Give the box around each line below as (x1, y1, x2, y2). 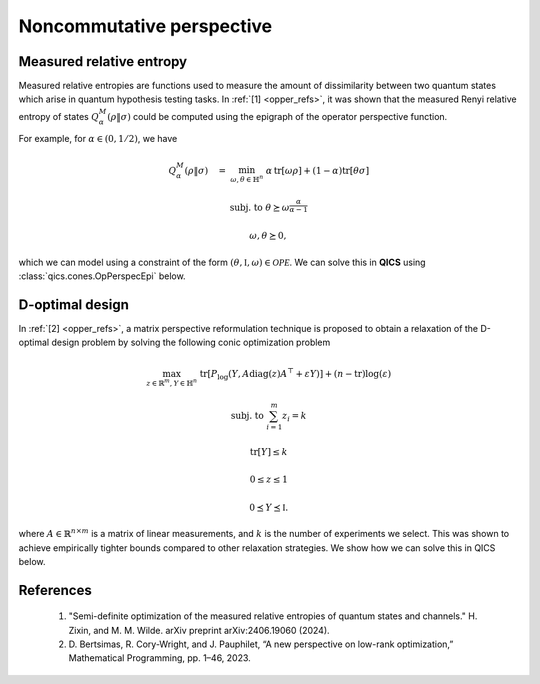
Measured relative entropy (18, 53, 188, 70)
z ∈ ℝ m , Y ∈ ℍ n (146, 376, 198, 388)
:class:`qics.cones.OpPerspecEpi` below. (18, 270, 186, 282)
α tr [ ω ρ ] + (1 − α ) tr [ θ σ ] (265, 165, 370, 176)
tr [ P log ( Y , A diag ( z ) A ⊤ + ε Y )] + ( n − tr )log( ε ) (199, 366, 392, 382)
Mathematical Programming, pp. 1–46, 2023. (68, 652, 252, 664)
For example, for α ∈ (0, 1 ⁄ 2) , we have (18, 133, 178, 145)
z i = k (281, 410, 307, 424)
